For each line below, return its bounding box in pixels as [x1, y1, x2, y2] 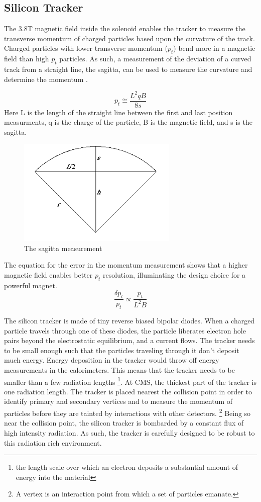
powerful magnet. [4, 280, 57, 290]
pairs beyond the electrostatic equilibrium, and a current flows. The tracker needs [4, 335, 255, 346]
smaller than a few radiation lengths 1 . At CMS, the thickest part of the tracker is [4, 375, 256, 387]
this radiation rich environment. [4, 437, 102, 448]
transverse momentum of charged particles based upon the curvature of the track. [4, 33, 255, 43]
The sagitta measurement [24, 242, 102, 253]
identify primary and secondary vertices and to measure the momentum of [4, 396, 233, 406]
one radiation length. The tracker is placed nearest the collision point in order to [4, 386, 252, 396]
